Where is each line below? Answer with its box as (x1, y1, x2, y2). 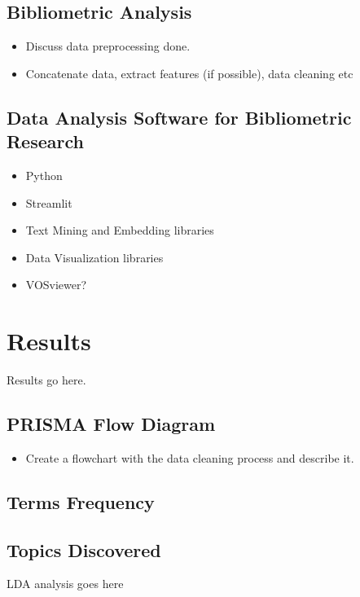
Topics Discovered (7, 537, 161, 562)
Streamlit (25, 194, 72, 211)
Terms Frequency (7, 489, 155, 514)
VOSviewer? (25, 276, 87, 293)
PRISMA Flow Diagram (7, 411, 216, 437)
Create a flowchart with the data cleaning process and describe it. (25, 449, 354, 466)
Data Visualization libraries (25, 248, 164, 266)
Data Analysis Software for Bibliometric (7, 104, 352, 129)
